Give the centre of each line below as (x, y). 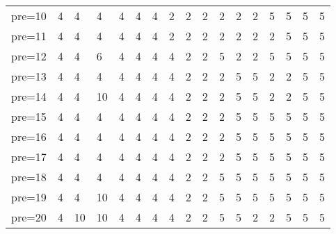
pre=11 (29, 36)
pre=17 (29, 157)
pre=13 (29, 76)
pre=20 (29, 217)
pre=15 (29, 116)
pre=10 (29, 16)
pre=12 (29, 56)
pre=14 (29, 96)
